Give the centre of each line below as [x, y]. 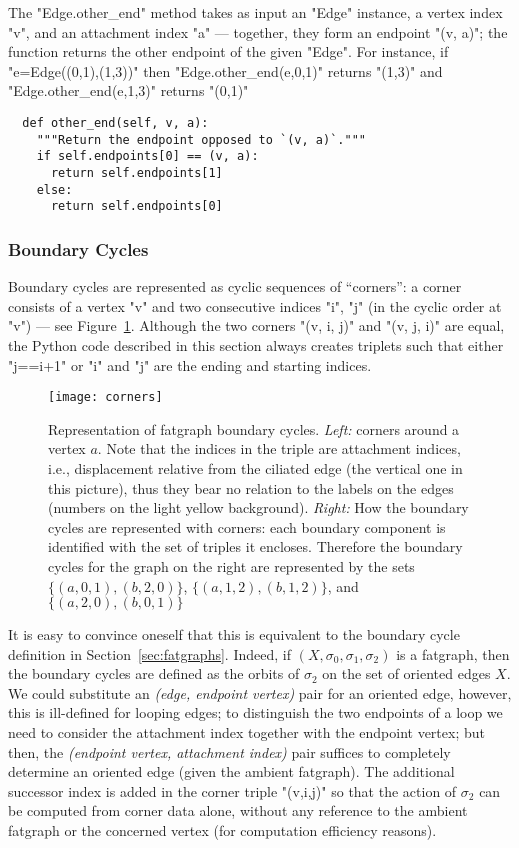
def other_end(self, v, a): [115, 122]
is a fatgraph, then [453, 653]
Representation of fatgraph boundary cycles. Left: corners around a [254, 428]
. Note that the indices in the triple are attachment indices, [279, 448]
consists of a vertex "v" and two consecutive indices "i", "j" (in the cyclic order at [255, 305]
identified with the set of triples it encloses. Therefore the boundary [255, 546]
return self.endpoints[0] [136, 206]
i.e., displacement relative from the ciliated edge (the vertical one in [255, 467]
